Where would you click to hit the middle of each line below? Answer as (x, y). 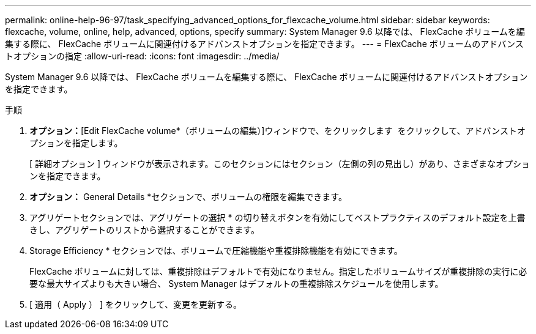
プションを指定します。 (76, 143)
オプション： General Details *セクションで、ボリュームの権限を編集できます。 (188, 197)
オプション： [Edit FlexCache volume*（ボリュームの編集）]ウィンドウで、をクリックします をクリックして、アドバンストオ (278, 131)
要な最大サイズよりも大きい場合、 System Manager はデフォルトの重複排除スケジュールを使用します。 (236, 284)
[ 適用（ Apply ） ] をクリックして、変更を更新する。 (136, 304)
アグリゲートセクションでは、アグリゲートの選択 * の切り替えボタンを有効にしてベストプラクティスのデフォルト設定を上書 (277, 217)
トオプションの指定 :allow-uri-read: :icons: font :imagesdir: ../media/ (142, 56)
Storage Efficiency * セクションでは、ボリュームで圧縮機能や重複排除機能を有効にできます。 (216, 251)
